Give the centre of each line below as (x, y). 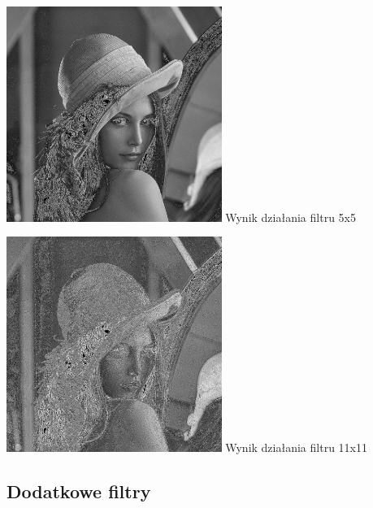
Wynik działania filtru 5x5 (291, 217)
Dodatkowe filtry (79, 491)
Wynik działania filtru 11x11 (296, 447)
